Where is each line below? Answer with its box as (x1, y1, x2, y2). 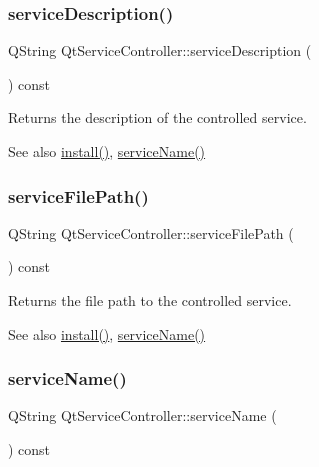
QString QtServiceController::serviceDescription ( (8, 40, 312, 61)
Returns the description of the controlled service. (8, 107, 307, 128)
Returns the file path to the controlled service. (8, 290, 292, 310)
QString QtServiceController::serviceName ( (8, 405, 277, 426)
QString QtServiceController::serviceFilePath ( (8, 222, 294, 243)
